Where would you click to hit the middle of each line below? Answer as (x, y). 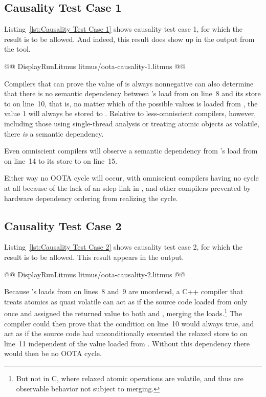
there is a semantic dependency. (54, 133)
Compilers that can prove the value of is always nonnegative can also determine (129, 83)
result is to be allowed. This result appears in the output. (94, 257)
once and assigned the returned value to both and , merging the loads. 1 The (123, 312)
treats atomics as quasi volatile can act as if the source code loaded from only (126, 301)
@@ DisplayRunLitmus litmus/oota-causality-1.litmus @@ (95, 66)
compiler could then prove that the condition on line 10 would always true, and (129, 323)
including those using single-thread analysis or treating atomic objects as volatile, (132, 123)
